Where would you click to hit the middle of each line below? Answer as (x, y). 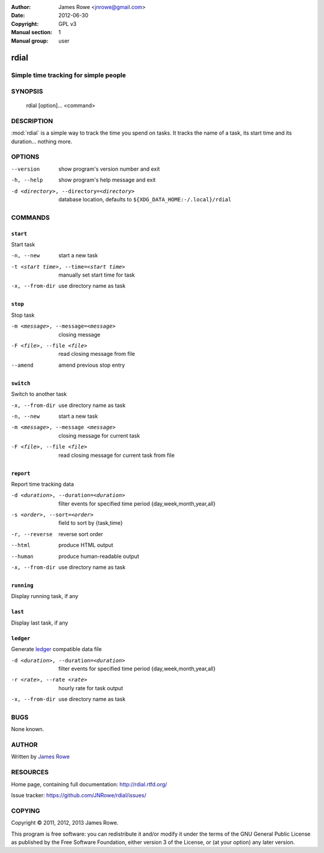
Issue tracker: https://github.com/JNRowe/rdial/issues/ (79, 795)
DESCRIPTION (32, 121)
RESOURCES (30, 772)
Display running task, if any (45, 596)
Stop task (23, 315)
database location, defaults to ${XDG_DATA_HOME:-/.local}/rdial (145, 199)
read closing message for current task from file (117, 455)
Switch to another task (39, 394)
